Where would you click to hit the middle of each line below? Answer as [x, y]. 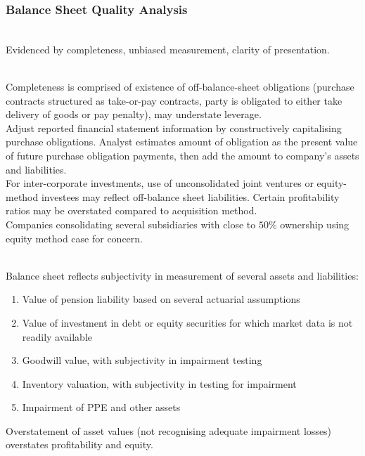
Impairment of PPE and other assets [101, 407]
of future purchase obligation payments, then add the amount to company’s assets [182, 155]
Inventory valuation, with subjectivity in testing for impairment [159, 383]
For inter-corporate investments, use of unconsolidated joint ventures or [160, 183]
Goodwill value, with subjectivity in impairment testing [142, 360]
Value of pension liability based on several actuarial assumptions [161, 299]
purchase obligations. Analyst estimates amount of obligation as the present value [182, 142]
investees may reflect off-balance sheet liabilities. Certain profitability [190, 196]
